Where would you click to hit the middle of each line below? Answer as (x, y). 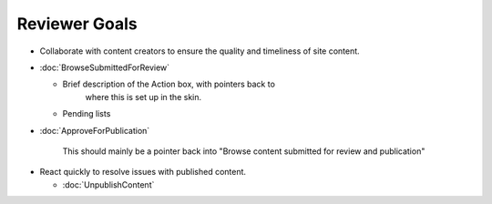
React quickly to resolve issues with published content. (143, 172)
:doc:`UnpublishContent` (108, 184)
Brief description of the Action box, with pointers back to (169, 84)
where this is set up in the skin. (143, 97)
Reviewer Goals (77, 24)
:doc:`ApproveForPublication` (95, 130)
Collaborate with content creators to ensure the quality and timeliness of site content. (200, 51)
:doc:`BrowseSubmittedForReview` (105, 67)
